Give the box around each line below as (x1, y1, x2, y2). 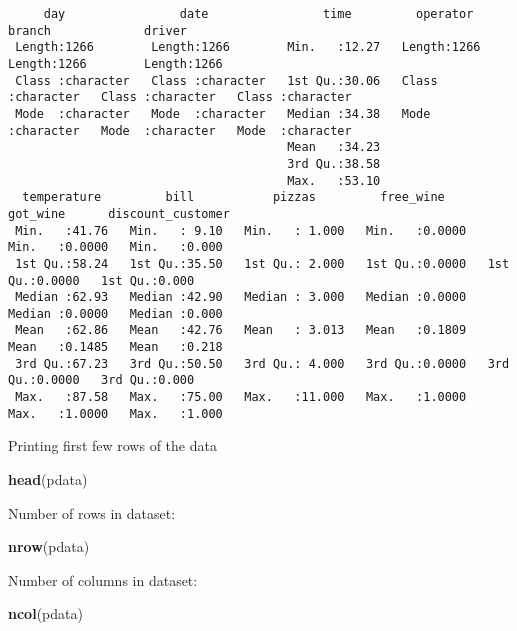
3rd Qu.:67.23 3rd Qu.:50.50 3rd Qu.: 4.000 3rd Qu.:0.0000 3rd (15, 356, 510, 371)
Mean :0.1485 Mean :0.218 (8, 340, 223, 355)
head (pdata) (8, 469, 88, 489)
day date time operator (43, 7, 474, 21)
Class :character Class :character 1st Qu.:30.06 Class (15, 73, 438, 88)
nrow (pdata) (8, 536, 90, 557)
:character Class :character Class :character (8, 90, 352, 105)
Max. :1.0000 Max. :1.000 (8, 406, 223, 421)
